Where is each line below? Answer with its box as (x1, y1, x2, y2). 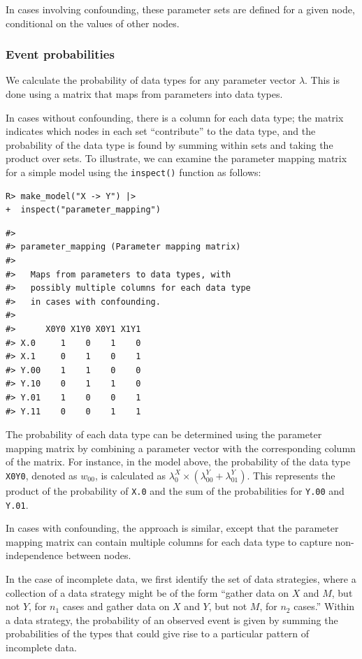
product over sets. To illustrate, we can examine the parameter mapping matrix (6, 151, 347, 166)
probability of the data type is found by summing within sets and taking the (6, 137, 333, 152)
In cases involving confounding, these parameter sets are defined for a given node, (6, 2, 355, 16)
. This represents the (247, 468, 335, 482)
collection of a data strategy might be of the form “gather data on (6, 585, 289, 600)
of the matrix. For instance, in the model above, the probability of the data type (6, 454, 351, 469)
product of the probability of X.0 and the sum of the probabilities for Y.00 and (6, 483, 345, 498)
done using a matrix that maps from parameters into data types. (6, 87, 283, 101)
